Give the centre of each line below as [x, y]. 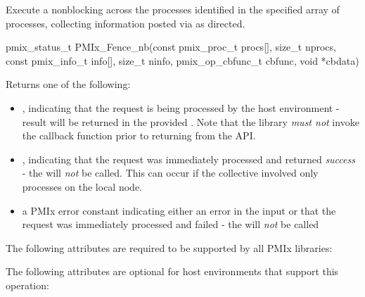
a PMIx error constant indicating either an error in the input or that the [179, 210]
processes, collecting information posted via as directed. [126, 23]
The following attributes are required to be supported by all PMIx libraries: [169, 247]
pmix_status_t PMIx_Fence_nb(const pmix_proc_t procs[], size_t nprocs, [171, 47]
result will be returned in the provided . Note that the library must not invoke [191, 121]
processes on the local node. [82, 186]
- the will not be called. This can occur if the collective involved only [170, 173]
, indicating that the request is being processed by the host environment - [181, 107]
